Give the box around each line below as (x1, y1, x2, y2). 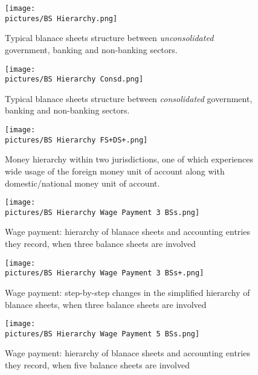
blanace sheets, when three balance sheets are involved (5, 298, 207, 310)
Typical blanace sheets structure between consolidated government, (5, 92, 253, 104)
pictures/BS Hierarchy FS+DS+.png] (5, 135, 148, 144)
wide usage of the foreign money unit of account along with (5, 164, 225, 177)
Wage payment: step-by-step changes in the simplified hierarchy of (5, 286, 250, 298)
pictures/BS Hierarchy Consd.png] (5, 75, 144, 84)
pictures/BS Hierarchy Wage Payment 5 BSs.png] (5, 329, 200, 338)
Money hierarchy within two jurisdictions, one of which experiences (5, 153, 254, 165)
